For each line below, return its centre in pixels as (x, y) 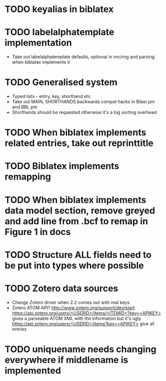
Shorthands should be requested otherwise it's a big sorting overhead (84, 112)
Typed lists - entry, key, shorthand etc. (52, 96)
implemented (33, 370)
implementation (38, 43)
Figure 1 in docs (38, 232)
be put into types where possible (74, 265)
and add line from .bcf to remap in (76, 221)
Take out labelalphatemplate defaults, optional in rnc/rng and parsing (83, 57)
